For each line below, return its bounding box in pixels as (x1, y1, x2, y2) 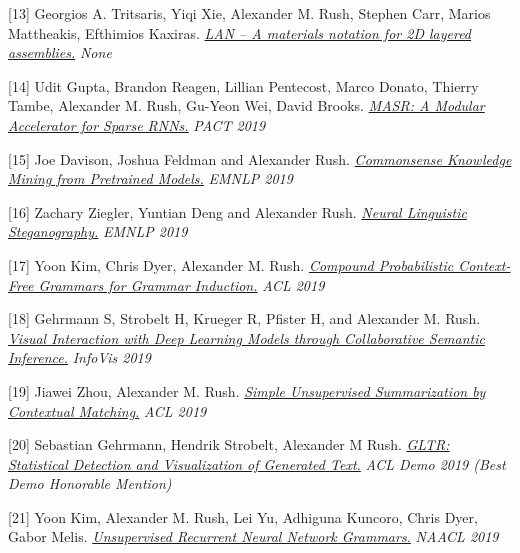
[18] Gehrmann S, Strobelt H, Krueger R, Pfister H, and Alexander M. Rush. (8, 308, 481, 329)
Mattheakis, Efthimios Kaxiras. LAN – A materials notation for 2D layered (8, 22, 472, 43)
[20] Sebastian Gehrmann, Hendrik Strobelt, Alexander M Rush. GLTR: (8, 434, 450, 455)
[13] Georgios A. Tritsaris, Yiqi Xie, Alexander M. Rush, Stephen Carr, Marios (8, 3, 491, 23)
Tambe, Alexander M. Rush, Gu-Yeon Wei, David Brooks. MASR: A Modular (8, 95, 485, 116)
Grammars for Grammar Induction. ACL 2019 (38, 274, 325, 295)
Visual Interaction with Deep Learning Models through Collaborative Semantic (8, 327, 485, 348)
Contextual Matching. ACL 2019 (8, 400, 207, 421)
